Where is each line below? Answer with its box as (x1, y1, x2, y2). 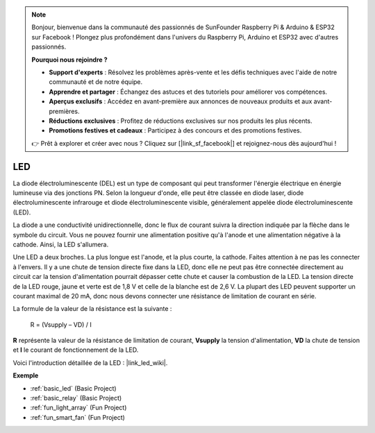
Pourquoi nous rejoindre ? (31, 56, 108, 64)
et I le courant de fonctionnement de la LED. (12, 346, 139, 354)
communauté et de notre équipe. (49, 78, 143, 86)
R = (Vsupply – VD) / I (30, 320, 92, 329)
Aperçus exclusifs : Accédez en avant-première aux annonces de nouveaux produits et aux (49, 97, 312, 105)
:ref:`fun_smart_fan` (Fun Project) (30, 413, 125, 421)
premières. (49, 107, 80, 115)
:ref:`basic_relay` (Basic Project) (30, 394, 122, 402)
